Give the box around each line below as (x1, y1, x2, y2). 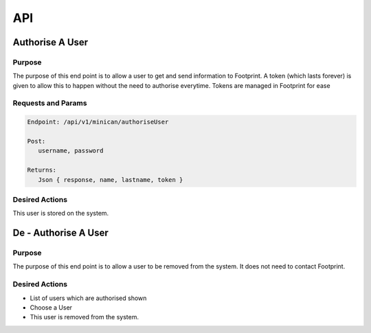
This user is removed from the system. (30, 313, 139, 321)
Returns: (27, 166, 57, 174)
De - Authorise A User (12, 227, 109, 239)
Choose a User (30, 303, 72, 312)
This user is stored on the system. (12, 209, 109, 218)
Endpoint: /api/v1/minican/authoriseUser (27, 118, 169, 126)
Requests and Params (12, 98, 87, 108)
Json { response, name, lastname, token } (38, 176, 183, 183)
